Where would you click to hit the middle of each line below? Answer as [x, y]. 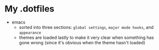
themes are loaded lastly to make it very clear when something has [86, 37]
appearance [30, 33]
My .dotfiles [30, 9]
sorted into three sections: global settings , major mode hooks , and [86, 27]
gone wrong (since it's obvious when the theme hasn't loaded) [82, 42]
